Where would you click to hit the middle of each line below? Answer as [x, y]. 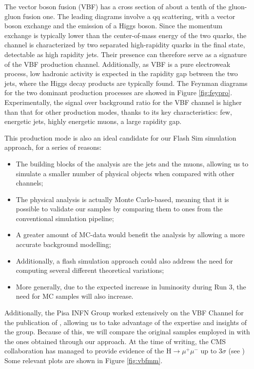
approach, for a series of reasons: [53, 147]
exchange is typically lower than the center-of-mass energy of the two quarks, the [126, 35]
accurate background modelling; [63, 244]
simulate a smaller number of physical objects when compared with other [125, 173]
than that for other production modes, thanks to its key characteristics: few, [118, 112]
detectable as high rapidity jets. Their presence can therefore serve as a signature [126, 54]
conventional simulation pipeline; [65, 218]
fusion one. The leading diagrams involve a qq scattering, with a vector [129, 16]
